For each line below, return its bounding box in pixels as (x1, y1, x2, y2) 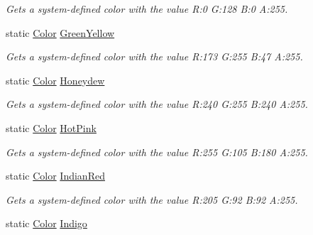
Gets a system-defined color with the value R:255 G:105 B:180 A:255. (6, 144, 308, 159)
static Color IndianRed (6, 168, 105, 183)
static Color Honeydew (6, 72, 105, 87)
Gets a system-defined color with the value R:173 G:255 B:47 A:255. (6, 49, 303, 64)
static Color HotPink (6, 120, 97, 135)
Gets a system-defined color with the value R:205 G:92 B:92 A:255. (6, 192, 298, 207)
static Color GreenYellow (6, 25, 115, 40)
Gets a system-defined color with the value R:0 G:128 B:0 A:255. (6, 1, 288, 16)
